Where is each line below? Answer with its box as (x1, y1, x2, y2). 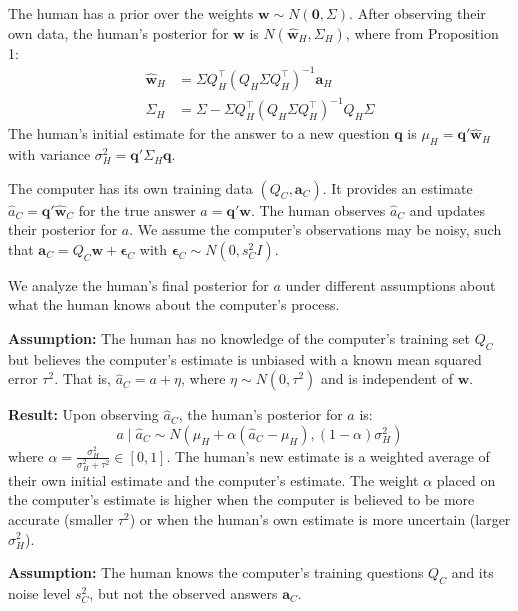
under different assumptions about (285, 274, 496, 295)
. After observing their (349, 3, 486, 23)
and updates (409, 199, 485, 220)
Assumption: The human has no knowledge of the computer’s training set (8, 328, 471, 349)
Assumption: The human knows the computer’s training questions (8, 562, 424, 583)
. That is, (54, 368, 112, 389)
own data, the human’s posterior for (8, 22, 229, 43)
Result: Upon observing (8, 404, 159, 425)
